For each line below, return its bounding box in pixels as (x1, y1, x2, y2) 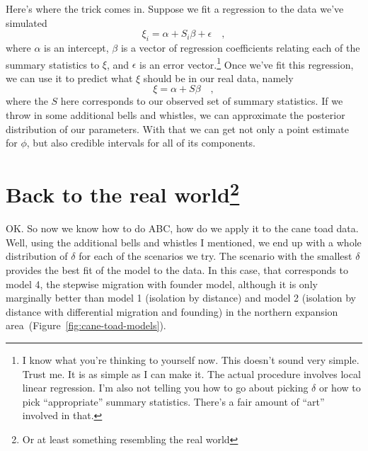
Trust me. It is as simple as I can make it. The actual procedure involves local (22, 366, 361, 381)
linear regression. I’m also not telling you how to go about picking (22, 380, 309, 395)
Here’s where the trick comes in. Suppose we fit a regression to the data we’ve (6, 1, 344, 16)
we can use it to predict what (6, 70, 133, 85)
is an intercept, (44, 40, 109, 55)
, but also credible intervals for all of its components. (26, 135, 255, 150)
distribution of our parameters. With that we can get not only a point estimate (6, 121, 349, 136)
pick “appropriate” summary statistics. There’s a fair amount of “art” (22, 394, 325, 409)
